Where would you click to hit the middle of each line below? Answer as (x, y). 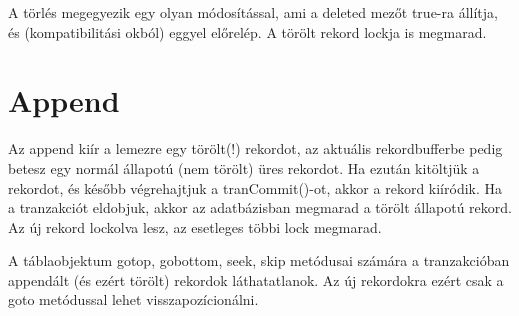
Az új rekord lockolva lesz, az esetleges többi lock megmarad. (195, 226)
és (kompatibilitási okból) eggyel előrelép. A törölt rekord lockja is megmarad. (247, 31)
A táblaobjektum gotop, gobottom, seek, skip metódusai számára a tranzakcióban (259, 260)
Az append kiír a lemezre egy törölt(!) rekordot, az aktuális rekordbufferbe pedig (255, 148)
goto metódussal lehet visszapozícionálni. (133, 299)
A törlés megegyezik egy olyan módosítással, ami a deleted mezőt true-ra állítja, (253, 12)
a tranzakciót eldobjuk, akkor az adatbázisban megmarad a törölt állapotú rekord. (260, 207)
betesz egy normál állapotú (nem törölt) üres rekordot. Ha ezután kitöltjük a (244, 167)
